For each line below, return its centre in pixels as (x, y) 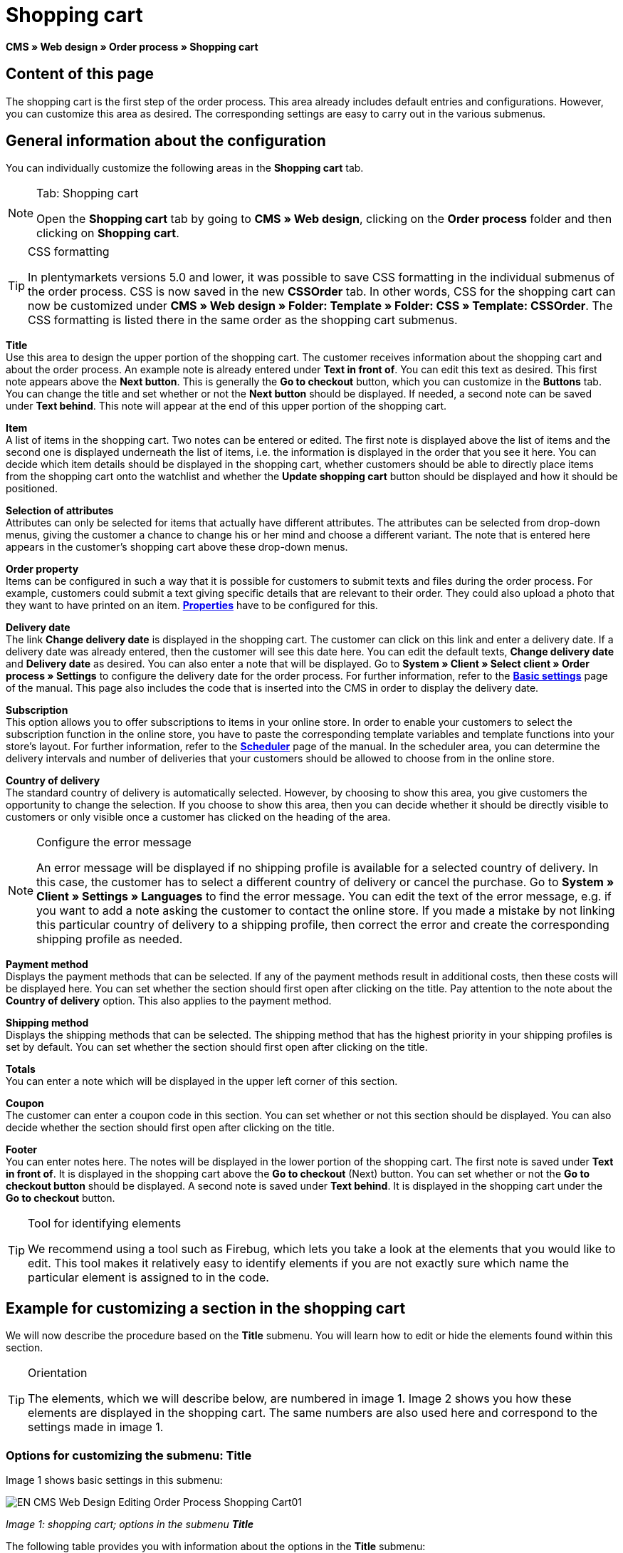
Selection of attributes (60, 511)
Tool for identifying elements (105, 1224)
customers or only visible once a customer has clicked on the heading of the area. (198, 817)
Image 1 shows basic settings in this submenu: (114, 1480)
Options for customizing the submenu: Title (129, 1455)
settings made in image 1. (96, 1427)
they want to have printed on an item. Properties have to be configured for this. (192, 606)
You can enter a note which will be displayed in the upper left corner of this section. (202, 1081)
